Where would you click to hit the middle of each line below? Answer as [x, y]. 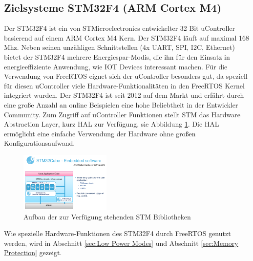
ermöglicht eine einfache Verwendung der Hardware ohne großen [100, 133]
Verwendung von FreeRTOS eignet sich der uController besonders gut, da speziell [126, 76]
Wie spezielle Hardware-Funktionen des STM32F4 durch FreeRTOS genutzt [117, 233]
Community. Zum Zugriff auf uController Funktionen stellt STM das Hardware [122, 114]
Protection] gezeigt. [33, 252]
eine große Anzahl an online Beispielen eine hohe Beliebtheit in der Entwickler [121, 104]
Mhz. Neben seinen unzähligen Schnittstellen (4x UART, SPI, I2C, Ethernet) [119, 47]
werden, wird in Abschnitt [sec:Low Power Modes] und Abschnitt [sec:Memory [121, 243]
